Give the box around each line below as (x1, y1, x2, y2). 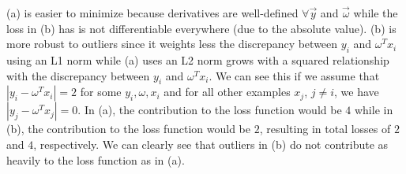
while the (353, 5, 398, 20)
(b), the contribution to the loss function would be (6, 120, 251, 137)
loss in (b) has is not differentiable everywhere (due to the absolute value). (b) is (6, 20, 397, 36)
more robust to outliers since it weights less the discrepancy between (6, 35, 338, 52)
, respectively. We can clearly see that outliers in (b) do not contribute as (33, 135, 389, 152)
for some (80, 83, 122, 100)
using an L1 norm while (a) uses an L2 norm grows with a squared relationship (6, 51, 389, 68)
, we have (334, 83, 379, 100)
